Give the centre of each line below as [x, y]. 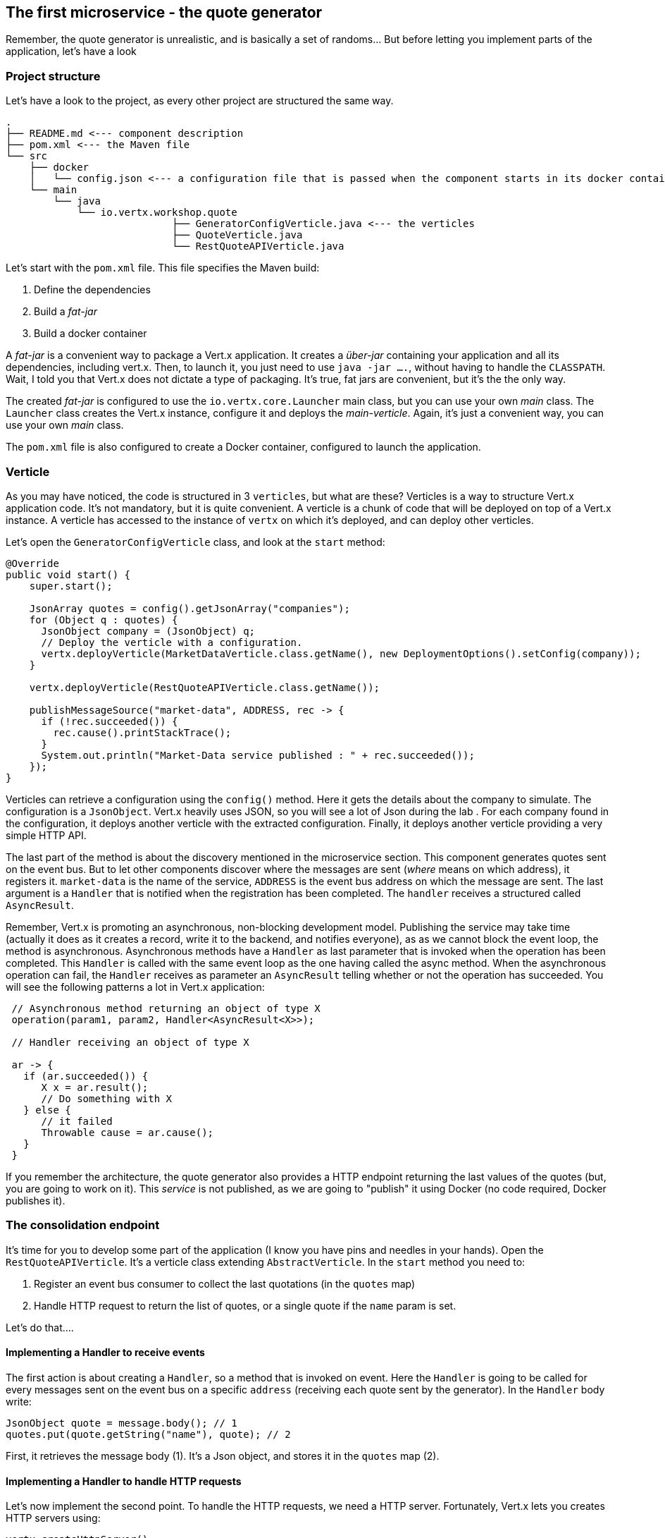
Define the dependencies [92, 290]
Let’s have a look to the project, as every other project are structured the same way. [200, 101]
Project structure [53, 76]
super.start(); [71, 586]
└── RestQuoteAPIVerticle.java [258, 246]
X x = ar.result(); [95, 1087]
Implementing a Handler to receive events [105, 1353]
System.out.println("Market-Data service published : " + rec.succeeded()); [258, 755]
